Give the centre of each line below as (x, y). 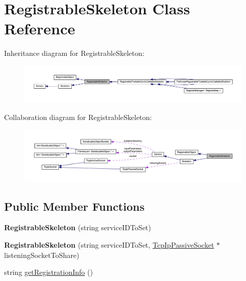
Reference (40, 28)
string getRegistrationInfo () (49, 272)
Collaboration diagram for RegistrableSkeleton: (78, 117)
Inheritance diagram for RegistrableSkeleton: (74, 53)
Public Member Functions (74, 206)
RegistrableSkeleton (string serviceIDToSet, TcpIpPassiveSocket (109, 244)
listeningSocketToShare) (42, 255)
